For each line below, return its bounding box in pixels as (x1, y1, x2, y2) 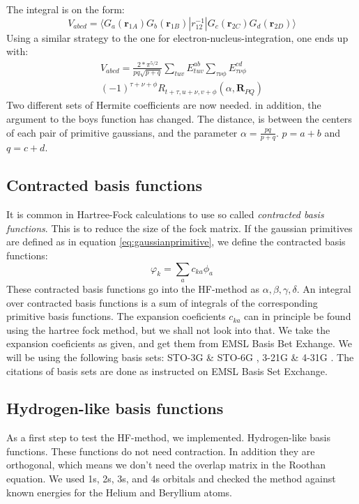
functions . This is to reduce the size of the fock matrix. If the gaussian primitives (6, 220, 353, 235)
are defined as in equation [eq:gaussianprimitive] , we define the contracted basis (6, 234, 346, 249)
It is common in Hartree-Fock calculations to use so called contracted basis (6, 207, 324, 222)
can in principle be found (244, 309, 351, 323)
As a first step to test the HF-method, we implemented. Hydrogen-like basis (6, 430, 331, 445)
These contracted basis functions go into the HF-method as (6, 281, 260, 296)
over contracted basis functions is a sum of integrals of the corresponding (6, 295, 318, 310)
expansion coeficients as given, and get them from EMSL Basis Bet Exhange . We (6, 336, 353, 351)
